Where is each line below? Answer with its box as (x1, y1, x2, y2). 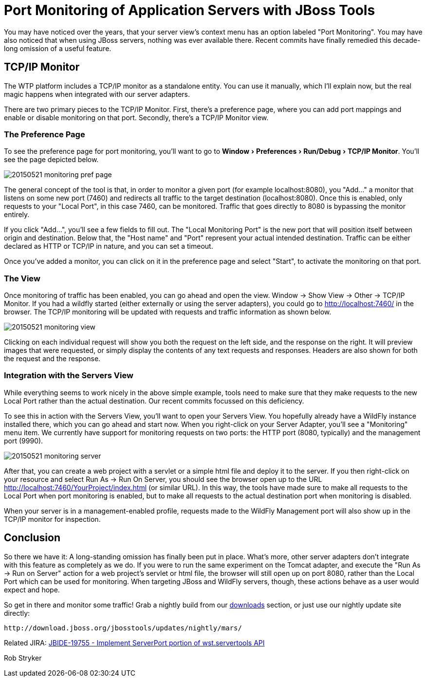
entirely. (4, 210, 30, 219)
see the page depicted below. (4, 155, 99, 164)
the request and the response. (4, 354, 101, 363)
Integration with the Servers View (4, 370, 133, 381)
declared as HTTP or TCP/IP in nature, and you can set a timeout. (4, 242, 213, 251)
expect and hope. (4, 585, 60, 594)
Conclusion (4, 532, 61, 544)
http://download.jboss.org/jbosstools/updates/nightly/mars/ (4, 624, 242, 632)
